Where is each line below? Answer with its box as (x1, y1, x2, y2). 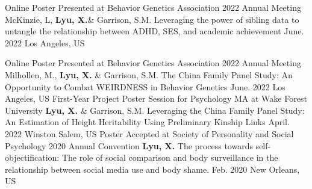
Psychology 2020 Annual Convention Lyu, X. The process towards (5, 139, 253, 152)
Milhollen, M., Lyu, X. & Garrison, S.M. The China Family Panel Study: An (5, 68, 293, 81)
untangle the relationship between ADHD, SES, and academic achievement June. (5, 25, 304, 37)
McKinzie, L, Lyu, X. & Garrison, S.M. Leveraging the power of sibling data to (5, 13, 299, 25)
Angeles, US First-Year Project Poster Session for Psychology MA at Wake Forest (5, 92, 307, 105)
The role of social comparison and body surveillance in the (61, 151, 278, 164)
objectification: (5, 151, 60, 164)
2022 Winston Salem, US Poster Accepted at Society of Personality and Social (5, 127, 294, 140)
